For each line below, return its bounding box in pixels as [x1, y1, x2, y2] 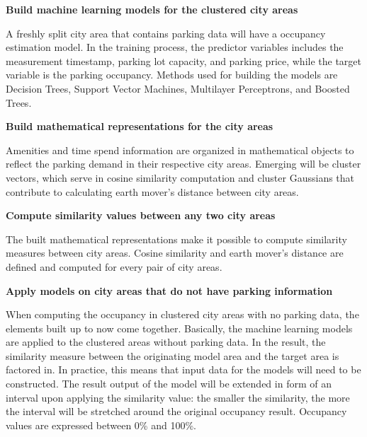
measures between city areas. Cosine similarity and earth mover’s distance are [6, 245, 344, 260]
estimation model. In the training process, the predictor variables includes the [6, 40, 344, 54]
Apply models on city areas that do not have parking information [6, 283, 333, 298]
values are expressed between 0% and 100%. [6, 417, 196, 432]
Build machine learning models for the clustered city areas [6, 2, 298, 16]
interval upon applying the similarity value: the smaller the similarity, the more [6, 390, 350, 404]
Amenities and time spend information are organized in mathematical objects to [6, 142, 354, 157]
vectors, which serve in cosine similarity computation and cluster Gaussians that [6, 170, 355, 185]
